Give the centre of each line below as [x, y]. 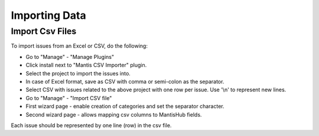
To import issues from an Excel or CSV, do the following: [79, 46]
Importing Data [48, 15]
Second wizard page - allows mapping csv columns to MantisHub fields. [114, 114]
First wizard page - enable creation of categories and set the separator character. [125, 107]
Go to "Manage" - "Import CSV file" [69, 98]
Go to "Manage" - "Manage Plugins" [70, 57]
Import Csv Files [44, 31]
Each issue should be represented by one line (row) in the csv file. [91, 125]
